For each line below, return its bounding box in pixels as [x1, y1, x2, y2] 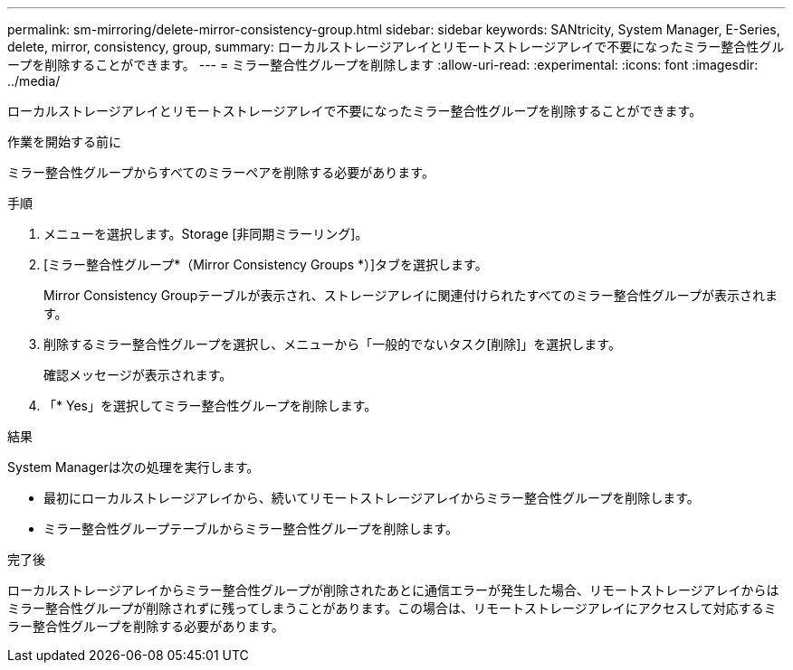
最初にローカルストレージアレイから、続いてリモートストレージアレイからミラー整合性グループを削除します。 [43, 490, 700, 505]
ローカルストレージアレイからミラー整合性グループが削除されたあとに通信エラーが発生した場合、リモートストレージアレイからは [7, 582, 779, 598]
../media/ [7, 73, 61, 89]
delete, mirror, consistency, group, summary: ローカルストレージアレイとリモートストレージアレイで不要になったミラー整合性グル [7, 39, 785, 54]
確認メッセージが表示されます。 [43, 367, 233, 382]
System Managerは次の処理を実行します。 [7, 459, 260, 475]
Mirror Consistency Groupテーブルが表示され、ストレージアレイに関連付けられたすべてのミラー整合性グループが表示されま [43, 288, 779, 303]
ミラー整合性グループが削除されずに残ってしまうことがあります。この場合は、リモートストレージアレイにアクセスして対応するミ [7, 600, 777, 616]
